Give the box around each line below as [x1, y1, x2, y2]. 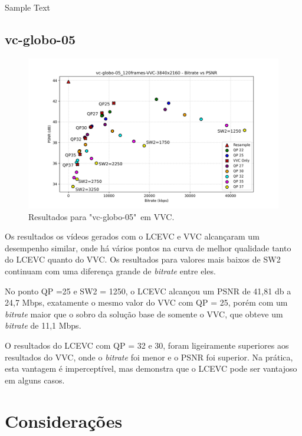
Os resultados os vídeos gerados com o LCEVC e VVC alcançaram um [5, 230, 260, 242]
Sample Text [5, 1, 50, 13]
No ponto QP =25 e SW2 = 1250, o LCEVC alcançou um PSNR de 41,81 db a [5, 284, 291, 297]
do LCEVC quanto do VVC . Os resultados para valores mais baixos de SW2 [5, 253, 281, 265]
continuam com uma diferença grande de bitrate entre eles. [5, 265, 216, 277]
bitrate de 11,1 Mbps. [5, 319, 81, 332]
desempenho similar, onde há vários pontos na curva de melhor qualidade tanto [5, 241, 291, 254]
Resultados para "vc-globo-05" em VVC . [28, 210, 175, 222]
